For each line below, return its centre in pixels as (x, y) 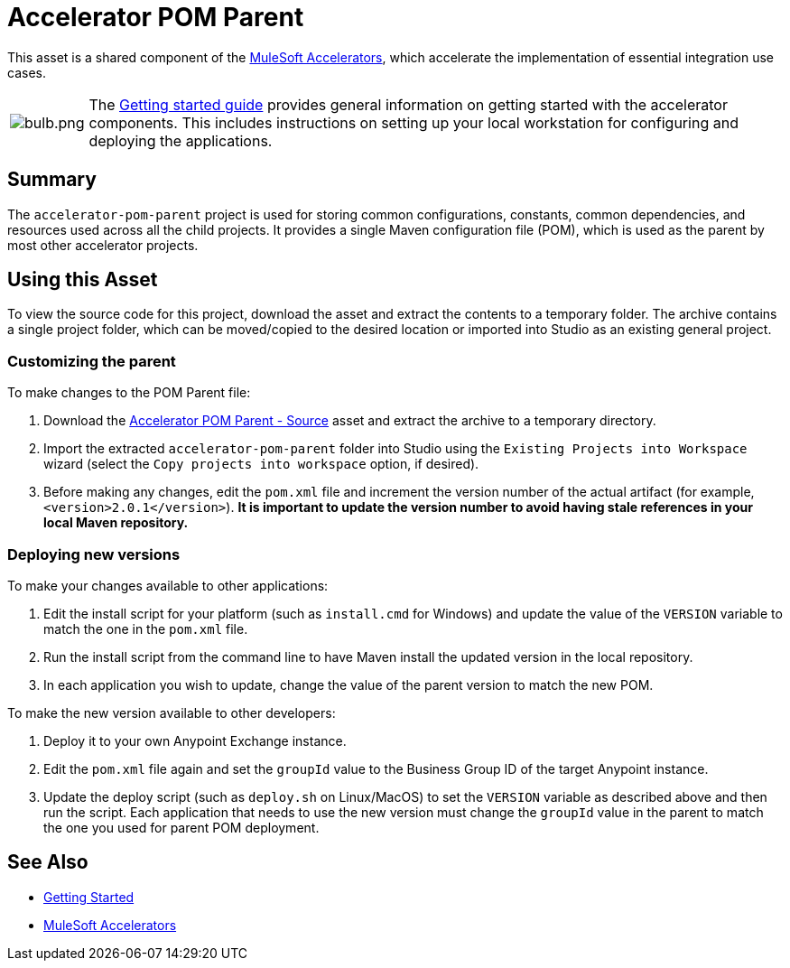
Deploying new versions (94, 554)
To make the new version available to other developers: (172, 712)
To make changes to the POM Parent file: (129, 393)
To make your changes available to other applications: (168, 585)
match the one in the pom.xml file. (146, 628)
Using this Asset (83, 280)
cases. (27, 72)
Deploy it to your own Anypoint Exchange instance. (195, 740)
